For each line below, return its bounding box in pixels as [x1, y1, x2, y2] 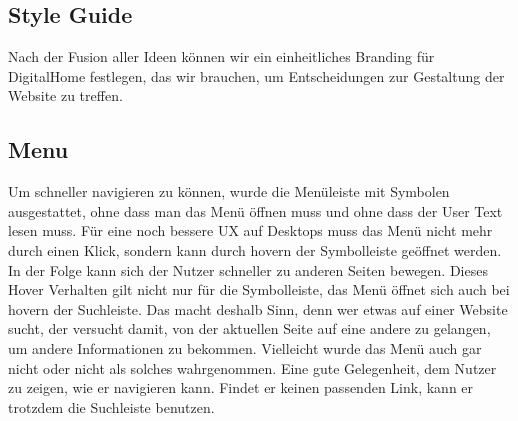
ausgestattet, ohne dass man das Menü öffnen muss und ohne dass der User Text [8, 200, 503, 221]
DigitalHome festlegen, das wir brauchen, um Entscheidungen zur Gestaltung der [8, 65, 505, 86]
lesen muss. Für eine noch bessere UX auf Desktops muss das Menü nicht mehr [8, 220, 493, 241]
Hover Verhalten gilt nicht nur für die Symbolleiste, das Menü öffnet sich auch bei [8, 279, 510, 300]
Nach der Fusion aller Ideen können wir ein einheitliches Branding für [8, 46, 435, 67]
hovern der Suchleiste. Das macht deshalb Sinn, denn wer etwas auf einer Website [8, 298, 508, 319]
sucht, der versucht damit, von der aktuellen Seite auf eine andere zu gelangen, [8, 318, 491, 339]
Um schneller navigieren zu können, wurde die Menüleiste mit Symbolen [8, 181, 450, 202]
